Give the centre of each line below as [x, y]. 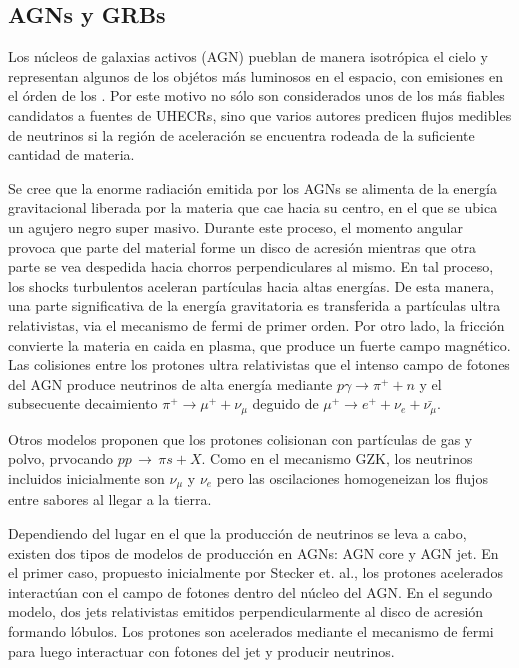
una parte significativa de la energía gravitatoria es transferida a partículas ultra [254, 305]
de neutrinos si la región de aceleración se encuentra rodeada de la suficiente [241, 134]
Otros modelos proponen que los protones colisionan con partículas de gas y [240, 438]
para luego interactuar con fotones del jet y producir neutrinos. [201, 650]
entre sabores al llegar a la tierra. [110, 499]
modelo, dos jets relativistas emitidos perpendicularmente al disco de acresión [246, 611]
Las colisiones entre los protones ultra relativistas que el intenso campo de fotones [259, 364]
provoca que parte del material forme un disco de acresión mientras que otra [242, 246]
